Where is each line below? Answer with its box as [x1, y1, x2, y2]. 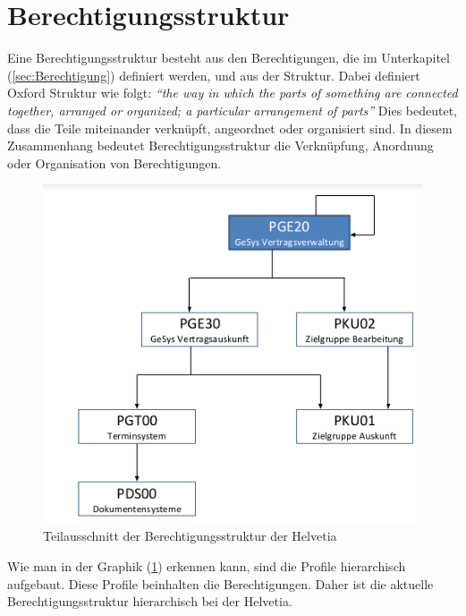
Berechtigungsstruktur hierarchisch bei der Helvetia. [7, 592, 292, 611]
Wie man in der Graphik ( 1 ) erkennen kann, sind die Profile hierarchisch [7, 556, 406, 575]
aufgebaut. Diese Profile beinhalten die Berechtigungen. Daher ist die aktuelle [7, 574, 434, 593]
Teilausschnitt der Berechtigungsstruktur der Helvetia [43, 526, 337, 545]
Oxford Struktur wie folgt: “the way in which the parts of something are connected [7, 83, 458, 102]
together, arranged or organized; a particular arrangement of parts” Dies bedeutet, [7, 100, 457, 119]
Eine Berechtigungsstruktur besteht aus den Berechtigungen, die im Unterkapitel [7, 48, 450, 67]
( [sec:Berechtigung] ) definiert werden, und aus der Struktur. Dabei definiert [7, 65, 420, 84]
